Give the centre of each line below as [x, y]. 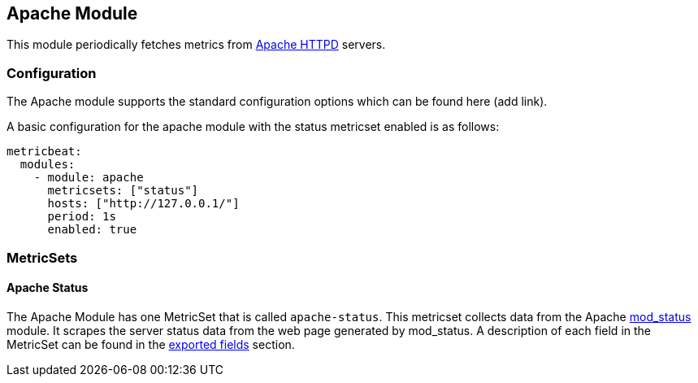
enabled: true [92, 230]
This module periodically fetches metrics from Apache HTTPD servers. [196, 45]
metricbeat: [44, 152]
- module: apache [89, 178]
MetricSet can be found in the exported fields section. [151, 344]
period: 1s [82, 217]
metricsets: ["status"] [123, 191]
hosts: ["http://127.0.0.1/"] [143, 204]
